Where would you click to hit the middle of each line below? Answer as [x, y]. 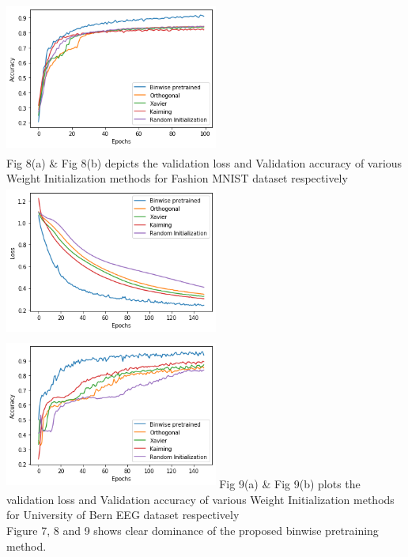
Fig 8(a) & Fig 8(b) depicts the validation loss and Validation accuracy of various [204, 162]
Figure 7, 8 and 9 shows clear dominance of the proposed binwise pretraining [193, 531]
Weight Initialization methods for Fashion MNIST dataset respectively [177, 178]
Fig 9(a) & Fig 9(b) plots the [290, 484]
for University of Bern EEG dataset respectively [123, 515]
